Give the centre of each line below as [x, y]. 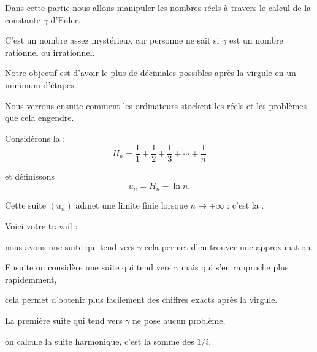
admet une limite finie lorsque [132, 205]
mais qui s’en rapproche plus [235, 267]
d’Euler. [66, 19]
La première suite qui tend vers [64, 320]
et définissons [30, 176]
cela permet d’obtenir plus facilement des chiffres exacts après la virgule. [141, 300]
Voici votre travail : [41, 226]
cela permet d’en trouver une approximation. [229, 246]
